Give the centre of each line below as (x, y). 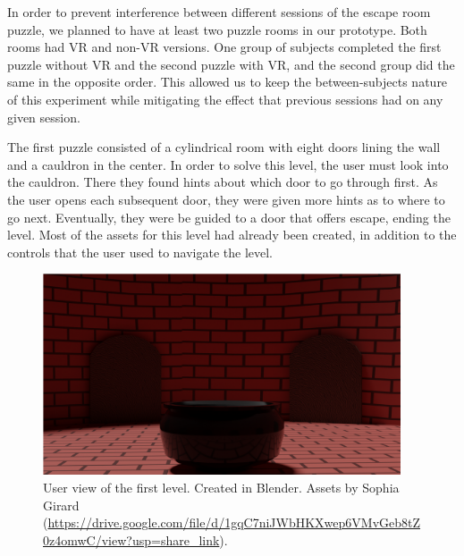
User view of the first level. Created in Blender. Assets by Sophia (221, 487)
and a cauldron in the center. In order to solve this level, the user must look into (228, 164)
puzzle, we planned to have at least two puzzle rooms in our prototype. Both (217, 29)
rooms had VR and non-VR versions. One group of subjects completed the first (224, 47)
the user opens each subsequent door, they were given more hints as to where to (226, 199)
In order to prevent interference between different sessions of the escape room (219, 12)
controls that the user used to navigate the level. (140, 252)
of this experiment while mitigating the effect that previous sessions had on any (225, 99)
